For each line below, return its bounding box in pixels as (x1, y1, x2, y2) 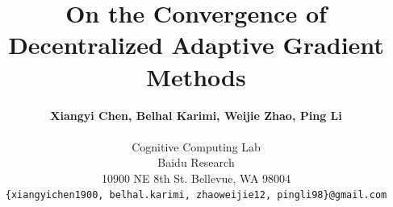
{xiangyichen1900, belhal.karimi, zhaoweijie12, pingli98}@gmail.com (5, 189, 387, 201)
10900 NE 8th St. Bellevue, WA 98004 (101, 169, 291, 186)
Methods (146, 60, 246, 93)
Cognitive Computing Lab (132, 138, 261, 155)
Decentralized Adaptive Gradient (8, 28, 384, 61)
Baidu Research (157, 154, 235, 171)
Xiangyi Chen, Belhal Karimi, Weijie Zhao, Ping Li (50, 106, 342, 123)
